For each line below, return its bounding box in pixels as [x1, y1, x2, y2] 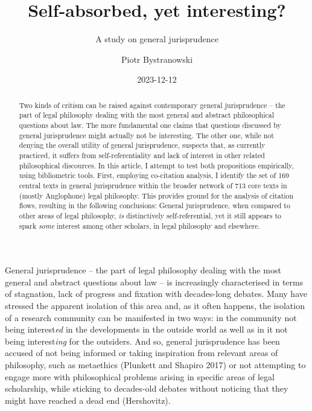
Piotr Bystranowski [121, 53, 193, 65]
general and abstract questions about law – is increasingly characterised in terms [5, 275, 304, 288]
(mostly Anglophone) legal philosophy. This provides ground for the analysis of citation [19, 190, 294, 200]
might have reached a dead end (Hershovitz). [5, 393, 171, 406]
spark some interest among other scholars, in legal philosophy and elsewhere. [19, 220, 260, 231]
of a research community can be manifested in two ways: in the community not [5, 311, 297, 323]
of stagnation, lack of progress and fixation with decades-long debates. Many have [5, 287, 307, 300]
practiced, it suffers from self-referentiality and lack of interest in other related [19, 150, 265, 160]
